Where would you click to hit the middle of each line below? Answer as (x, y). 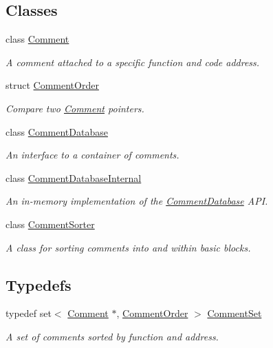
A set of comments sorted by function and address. (112, 336)
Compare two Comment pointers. (75, 108)
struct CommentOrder (52, 85)
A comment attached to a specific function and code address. (133, 62)
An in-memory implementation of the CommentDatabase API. (137, 201)
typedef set (29, 313)
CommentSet (234, 313)
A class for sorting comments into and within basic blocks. (128, 247)
